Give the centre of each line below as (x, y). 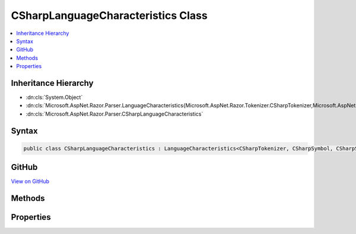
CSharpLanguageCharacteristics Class (109, 15)
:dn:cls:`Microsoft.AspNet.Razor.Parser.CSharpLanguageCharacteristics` (115, 114)
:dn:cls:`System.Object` (54, 97)
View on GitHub (30, 181)
